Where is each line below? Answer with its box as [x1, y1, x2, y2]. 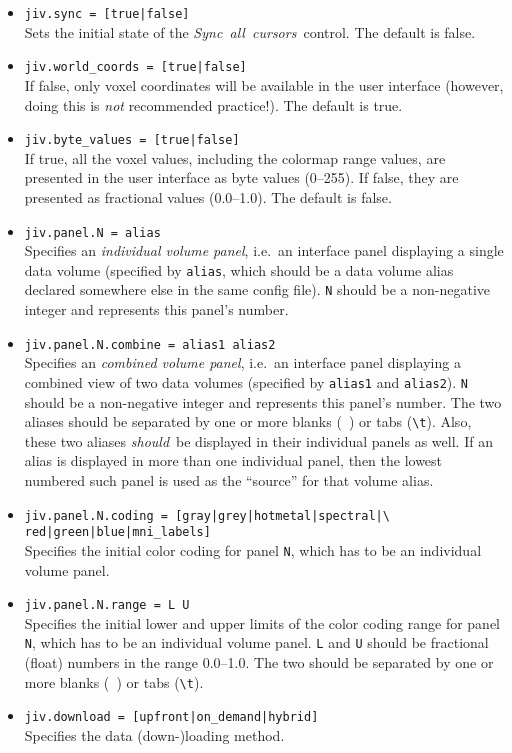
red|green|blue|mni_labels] [24, 525, 211, 540]
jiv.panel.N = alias [24, 225, 161, 240]
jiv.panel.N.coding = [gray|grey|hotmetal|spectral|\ [24, 508, 390, 523]
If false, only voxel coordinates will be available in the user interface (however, [24, 74, 504, 95]
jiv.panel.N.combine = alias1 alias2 [24, 337, 276, 352]
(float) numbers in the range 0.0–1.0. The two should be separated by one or [24, 652, 494, 673]
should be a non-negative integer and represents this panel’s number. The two [24, 391, 502, 412]
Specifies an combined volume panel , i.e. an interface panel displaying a [24, 352, 461, 373]
